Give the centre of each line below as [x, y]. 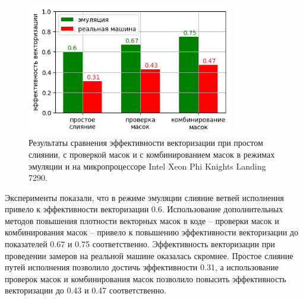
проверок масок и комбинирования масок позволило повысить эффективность [146, 278]
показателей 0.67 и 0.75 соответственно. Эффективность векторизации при [140, 244]
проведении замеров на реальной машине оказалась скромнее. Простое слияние [149, 255]
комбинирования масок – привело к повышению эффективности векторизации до [151, 232]
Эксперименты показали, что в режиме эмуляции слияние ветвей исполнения [144, 197]
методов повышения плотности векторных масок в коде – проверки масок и [142, 220]
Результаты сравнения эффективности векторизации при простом [146, 143]
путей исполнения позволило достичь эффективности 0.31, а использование [142, 267]
